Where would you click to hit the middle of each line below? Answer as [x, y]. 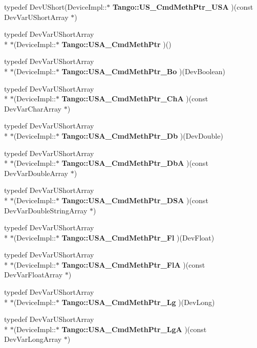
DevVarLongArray [33, 339]
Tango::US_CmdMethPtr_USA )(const [183, 7]
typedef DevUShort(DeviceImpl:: [56, 7]
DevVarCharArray [33, 108]
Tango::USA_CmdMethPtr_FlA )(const [133, 264]
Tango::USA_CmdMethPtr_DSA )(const [135, 200]
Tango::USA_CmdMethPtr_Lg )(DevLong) [138, 302]
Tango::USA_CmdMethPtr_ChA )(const [135, 99]
